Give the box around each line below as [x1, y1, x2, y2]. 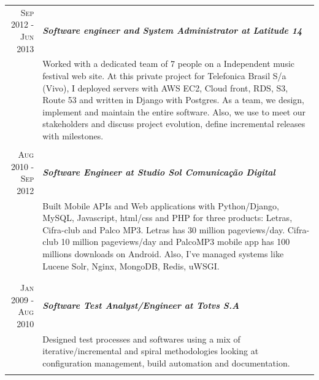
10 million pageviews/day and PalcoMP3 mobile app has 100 [61, 235, 290, 248]
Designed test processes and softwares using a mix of [42, 332, 240, 345]
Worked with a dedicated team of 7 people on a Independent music [42, 57, 295, 70]
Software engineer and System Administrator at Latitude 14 [42, 24, 302, 37]
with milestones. [42, 129, 104, 142]
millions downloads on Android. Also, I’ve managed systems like [42, 247, 284, 260]
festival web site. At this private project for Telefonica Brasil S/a [42, 69, 286, 82]
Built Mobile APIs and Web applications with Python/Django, [42, 199, 279, 212]
